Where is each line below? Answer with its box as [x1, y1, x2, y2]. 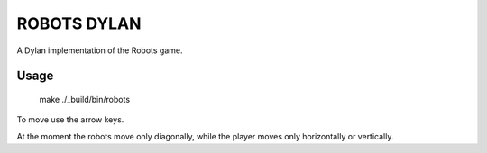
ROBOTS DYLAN [16, 13, 142, 33]
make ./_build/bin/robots [39, 94, 131, 104]
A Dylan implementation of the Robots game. [16, 45, 183, 56]
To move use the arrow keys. [16, 114, 124, 125]
